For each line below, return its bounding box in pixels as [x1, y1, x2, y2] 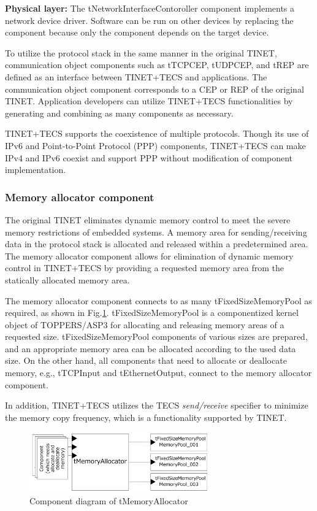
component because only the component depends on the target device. [5, 26, 269, 39]
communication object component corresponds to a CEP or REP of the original [5, 82, 304, 95]
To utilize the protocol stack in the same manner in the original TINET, [5, 46, 277, 59]
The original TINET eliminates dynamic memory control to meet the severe [5, 213, 291, 226]
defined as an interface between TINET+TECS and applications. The [5, 70, 267, 83]
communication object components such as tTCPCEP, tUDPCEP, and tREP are [5, 58, 309, 71]
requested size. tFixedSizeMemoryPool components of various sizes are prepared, [5, 330, 308, 343]
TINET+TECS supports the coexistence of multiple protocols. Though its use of [5, 127, 309, 140]
